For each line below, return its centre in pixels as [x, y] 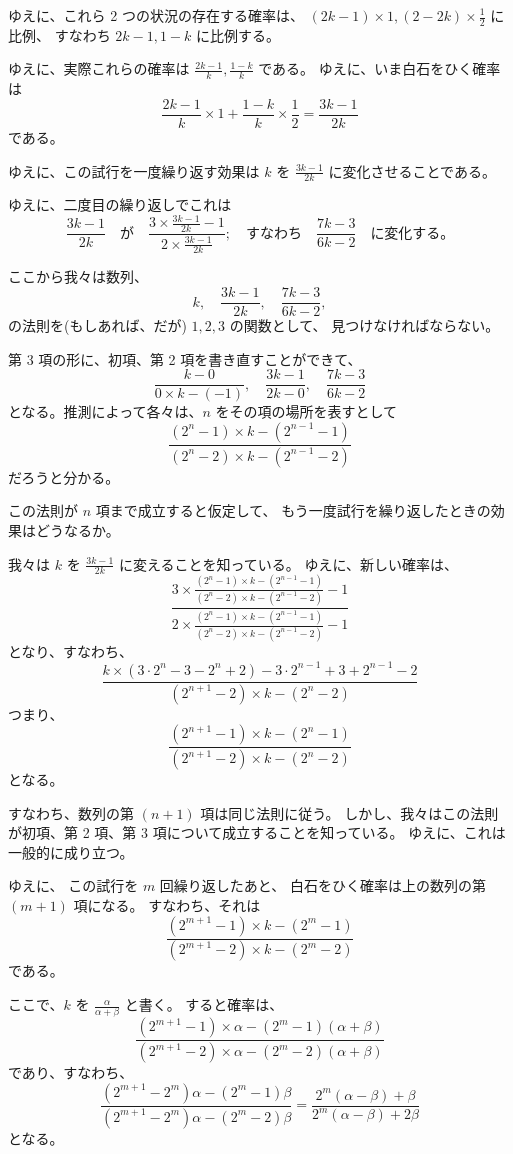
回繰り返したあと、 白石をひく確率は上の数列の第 [322, 885]
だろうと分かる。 [64, 476]
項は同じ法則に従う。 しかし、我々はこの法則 [349, 812]
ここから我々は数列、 [78, 276]
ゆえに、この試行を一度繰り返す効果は [134, 170]
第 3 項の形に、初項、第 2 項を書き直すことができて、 [185, 358]
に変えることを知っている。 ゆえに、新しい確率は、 [288, 563]
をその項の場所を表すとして [306, 411]
